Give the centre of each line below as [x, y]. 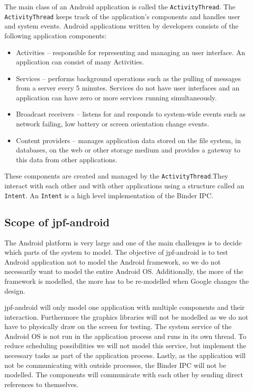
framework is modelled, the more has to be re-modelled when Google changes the [127, 281]
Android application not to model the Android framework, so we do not [113, 261]
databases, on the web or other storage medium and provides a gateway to [128, 150]
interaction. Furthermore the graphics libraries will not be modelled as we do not [126, 316]
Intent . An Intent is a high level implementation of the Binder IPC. [109, 195]
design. [15, 290]
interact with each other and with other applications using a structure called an [125, 186]
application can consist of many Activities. [80, 62]
